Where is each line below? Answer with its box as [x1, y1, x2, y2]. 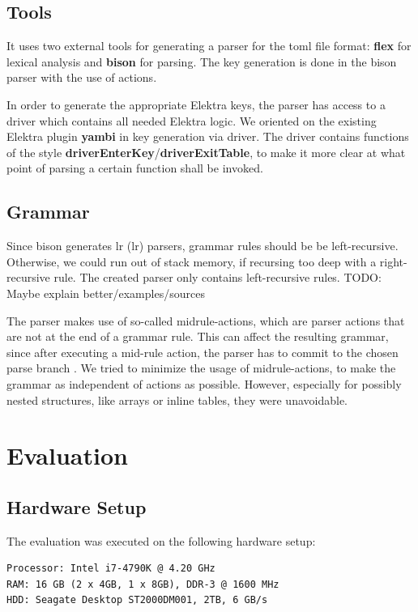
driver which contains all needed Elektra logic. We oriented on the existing [6, 112, 377, 129]
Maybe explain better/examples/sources [6, 284, 205, 301]
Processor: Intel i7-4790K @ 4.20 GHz [6, 563, 215, 575]
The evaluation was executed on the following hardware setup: [6, 532, 316, 549]
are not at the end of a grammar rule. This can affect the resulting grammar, [6, 328, 389, 345]
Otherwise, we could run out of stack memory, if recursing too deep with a [6, 253, 377, 270]
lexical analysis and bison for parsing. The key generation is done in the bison [6, 53, 397, 70]
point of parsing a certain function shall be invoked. [6, 159, 263, 176]
